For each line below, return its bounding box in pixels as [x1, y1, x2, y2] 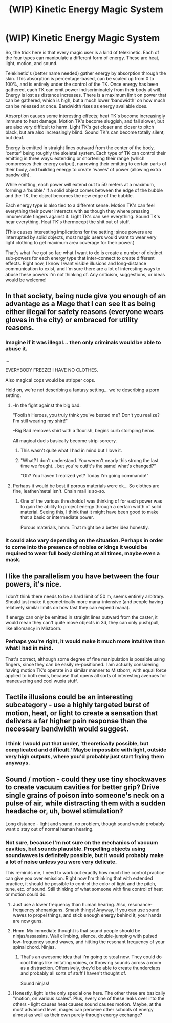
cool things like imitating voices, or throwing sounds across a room [20, 959, 162, 966]
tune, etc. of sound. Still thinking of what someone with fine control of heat [5, 886, 163, 892]
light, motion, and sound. [5, 60, 58, 66]
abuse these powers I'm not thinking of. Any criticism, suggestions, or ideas [5, 271, 165, 277]
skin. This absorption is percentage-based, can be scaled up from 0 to [5, 75, 155, 81]
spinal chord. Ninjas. [12, 944, 56, 950]
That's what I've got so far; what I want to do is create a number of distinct [5, 249, 163, 256]
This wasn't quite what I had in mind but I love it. [20, 447, 122, 453]
